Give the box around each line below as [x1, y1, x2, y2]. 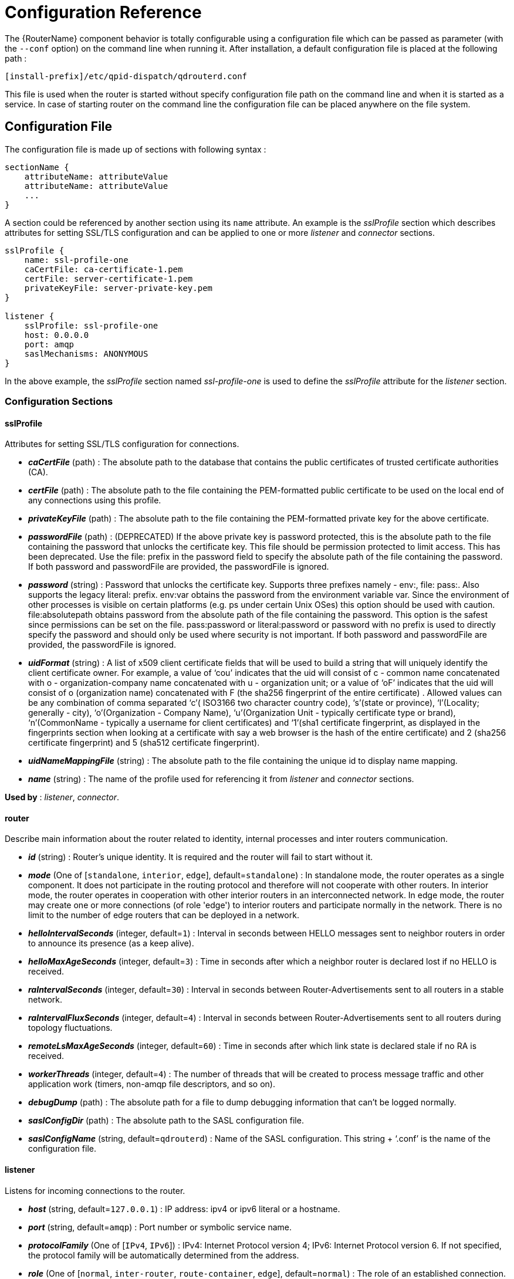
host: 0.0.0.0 [24, 330, 89, 340]
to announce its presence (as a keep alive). [28, 938, 194, 949]
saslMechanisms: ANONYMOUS [24, 348, 148, 358]
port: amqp [24, 339, 75, 349]
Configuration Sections [5, 395, 113, 407]
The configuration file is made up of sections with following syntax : [5, 144, 266, 154]
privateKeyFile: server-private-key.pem [24, 283, 213, 293]
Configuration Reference [5, 2, 202, 22]
